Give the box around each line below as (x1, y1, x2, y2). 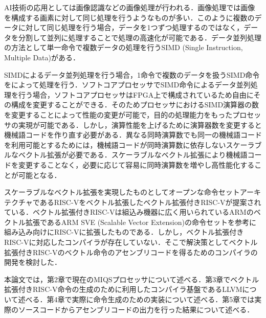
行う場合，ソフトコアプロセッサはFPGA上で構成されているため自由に (18, 89, 254, 100)
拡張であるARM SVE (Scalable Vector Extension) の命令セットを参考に (25, 216, 256, 227)
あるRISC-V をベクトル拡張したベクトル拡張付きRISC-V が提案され (39, 196, 261, 207)
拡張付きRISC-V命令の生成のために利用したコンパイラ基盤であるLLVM (4, 284, 242, 294)
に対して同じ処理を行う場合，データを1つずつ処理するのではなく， (18, 22, 244, 33)
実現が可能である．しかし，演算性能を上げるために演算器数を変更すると (18, 119, 262, 130)
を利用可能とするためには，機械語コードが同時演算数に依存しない (4, 139, 226, 150)
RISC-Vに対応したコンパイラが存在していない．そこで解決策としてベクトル (4, 237, 258, 247)
